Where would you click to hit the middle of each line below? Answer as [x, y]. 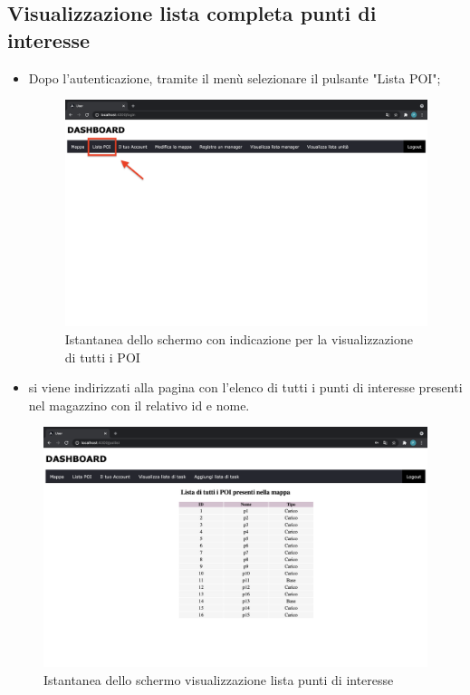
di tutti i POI [102, 357]
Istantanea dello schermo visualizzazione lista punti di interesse [219, 679]
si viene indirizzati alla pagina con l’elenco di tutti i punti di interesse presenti [245, 387]
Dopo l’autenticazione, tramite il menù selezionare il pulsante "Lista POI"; [235, 77]
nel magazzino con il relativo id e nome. [139, 405]
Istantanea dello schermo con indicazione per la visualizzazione [239, 338]
